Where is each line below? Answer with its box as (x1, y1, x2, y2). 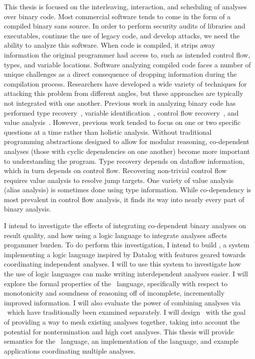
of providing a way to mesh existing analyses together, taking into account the (4, 317, 240, 327)
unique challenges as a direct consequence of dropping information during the (4, 69, 237, 79)
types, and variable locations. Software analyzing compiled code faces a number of (4, 59, 251, 69)
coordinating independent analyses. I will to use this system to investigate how (4, 259, 241, 269)
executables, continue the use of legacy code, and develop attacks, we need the (4, 30, 240, 40)
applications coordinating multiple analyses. (4, 345, 136, 356)
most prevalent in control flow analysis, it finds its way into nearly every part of (4, 194, 245, 204)
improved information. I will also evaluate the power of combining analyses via (4, 297, 241, 307)
